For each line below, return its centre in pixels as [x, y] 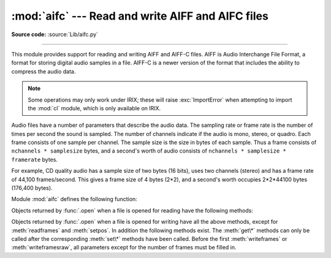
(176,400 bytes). [32, 188]
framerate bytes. [35, 159]
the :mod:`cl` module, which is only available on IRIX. [94, 108]
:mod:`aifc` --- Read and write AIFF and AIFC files [140, 16]
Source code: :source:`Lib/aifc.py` [55, 34]
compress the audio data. [44, 71]
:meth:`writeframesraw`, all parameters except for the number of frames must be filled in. [124, 248]
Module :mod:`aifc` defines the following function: [74, 199]
